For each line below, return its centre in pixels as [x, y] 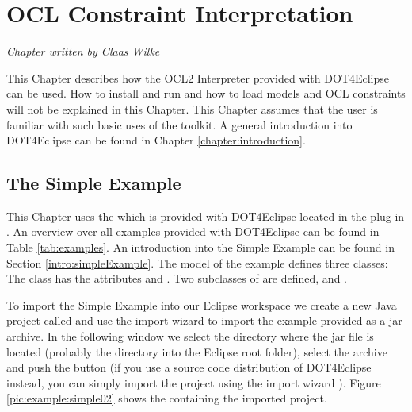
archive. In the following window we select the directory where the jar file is [190, 336]
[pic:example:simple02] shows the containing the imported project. [167, 398]
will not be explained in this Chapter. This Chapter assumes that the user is [192, 108]
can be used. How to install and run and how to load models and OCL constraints [206, 93]
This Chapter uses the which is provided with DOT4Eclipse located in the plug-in [206, 216]
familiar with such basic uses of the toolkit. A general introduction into [179, 124]
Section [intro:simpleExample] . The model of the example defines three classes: [197, 262]
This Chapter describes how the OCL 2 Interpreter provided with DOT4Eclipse [198, 77]
